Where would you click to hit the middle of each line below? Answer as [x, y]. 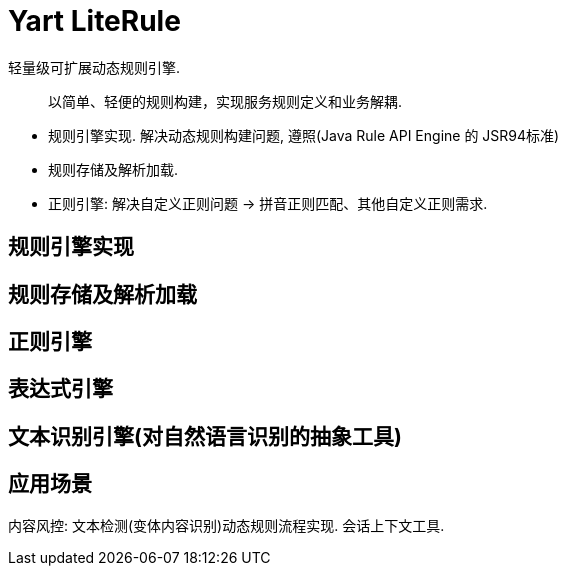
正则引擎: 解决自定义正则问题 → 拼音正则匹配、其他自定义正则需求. [268, 203]
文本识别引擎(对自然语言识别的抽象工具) [205, 436]
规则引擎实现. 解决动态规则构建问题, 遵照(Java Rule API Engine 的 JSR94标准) [304, 135]
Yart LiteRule [94, 21]
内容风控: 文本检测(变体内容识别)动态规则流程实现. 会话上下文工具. [226, 525]
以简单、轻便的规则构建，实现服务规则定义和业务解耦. [225, 101]
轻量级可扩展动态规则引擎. [94, 67]
